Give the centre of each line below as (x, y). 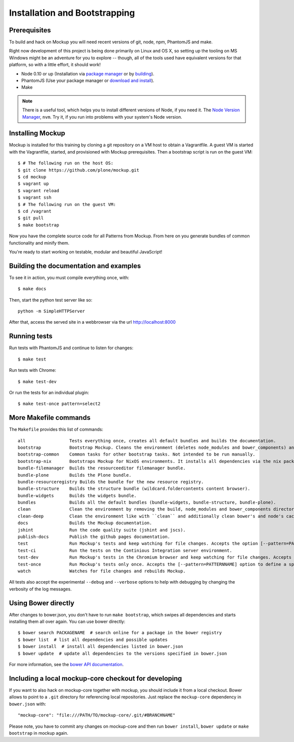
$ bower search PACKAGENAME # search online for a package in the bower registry (120, 633)
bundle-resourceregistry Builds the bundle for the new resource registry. (111, 482)
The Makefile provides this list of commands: (56, 430)
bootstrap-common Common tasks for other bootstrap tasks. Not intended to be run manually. (137, 454)
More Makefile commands (50, 418)
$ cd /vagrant (35, 211)
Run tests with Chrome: (33, 370)
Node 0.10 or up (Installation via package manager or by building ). (88, 74)
